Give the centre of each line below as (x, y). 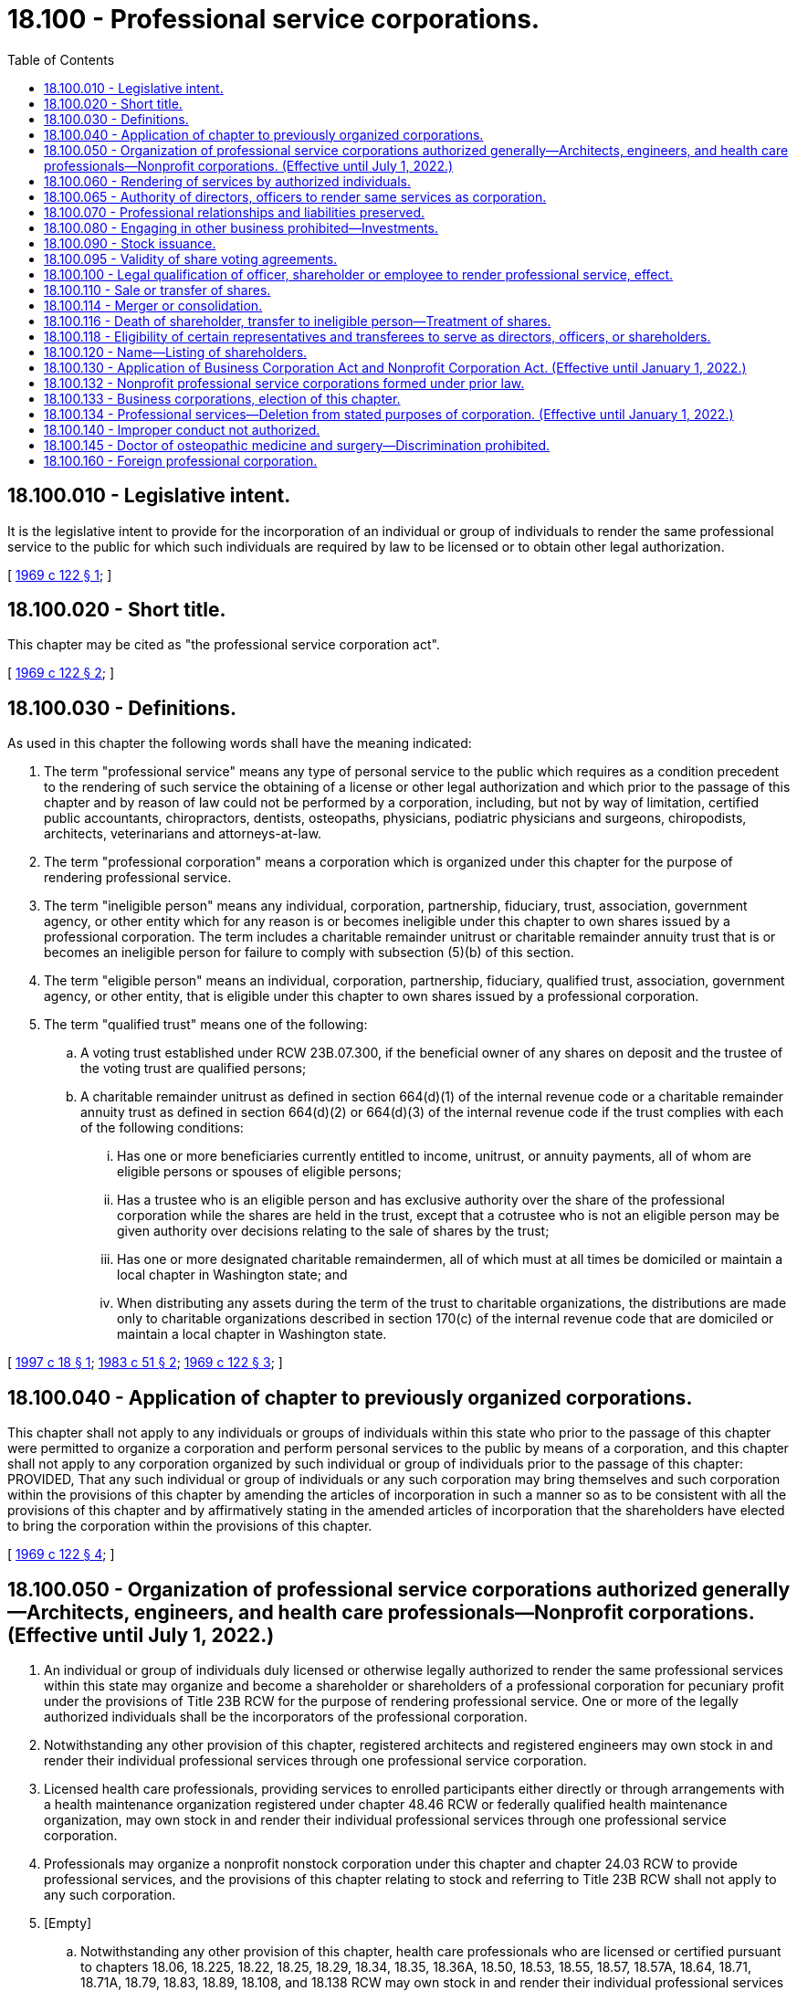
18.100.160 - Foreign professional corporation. (181, 460)
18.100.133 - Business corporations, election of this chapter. (222, 398)
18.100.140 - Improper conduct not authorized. (182, 429)
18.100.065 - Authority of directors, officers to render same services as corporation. (295, 196)
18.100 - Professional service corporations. (274, 19)
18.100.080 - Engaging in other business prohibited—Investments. (241, 227)
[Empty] (68, 1923)
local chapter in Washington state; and (232, 1275)
